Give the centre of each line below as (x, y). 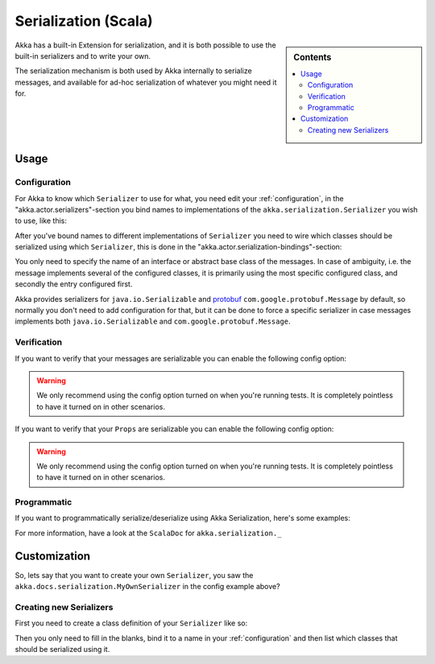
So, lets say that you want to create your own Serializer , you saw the (134, 575)
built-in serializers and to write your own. (83, 56)
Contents (313, 57)
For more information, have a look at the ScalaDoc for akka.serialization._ (148, 533)
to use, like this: (41, 221)
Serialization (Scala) (84, 21)
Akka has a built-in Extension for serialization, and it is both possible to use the (146, 45)
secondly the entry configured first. (74, 284)
